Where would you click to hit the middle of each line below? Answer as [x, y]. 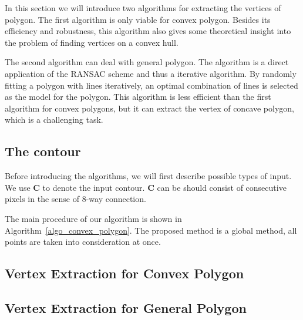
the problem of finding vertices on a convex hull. [92, 42]
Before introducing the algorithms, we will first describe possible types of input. [148, 176]
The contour [43, 151]
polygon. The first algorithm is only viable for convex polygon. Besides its [138, 19]
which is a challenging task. [54, 119]
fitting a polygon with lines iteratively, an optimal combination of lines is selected [151, 85]
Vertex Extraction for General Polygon [126, 307]
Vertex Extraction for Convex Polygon [124, 273]
